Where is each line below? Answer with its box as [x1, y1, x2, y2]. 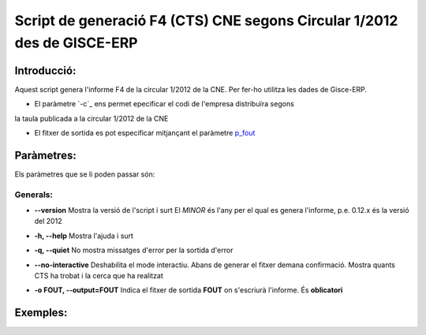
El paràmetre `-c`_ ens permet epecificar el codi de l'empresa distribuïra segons [34, 99, 295, 109]
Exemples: [14, 306, 68, 319]
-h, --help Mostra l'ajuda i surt [34, 231, 134, 240]
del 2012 [34, 217, 62, 226]
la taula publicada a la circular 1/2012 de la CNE [14, 114, 169, 123]
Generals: [14, 189, 53, 200]
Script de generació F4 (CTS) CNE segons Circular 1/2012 [14, 12, 398, 29]
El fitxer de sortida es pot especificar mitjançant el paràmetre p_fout [34, 128, 256, 138]
